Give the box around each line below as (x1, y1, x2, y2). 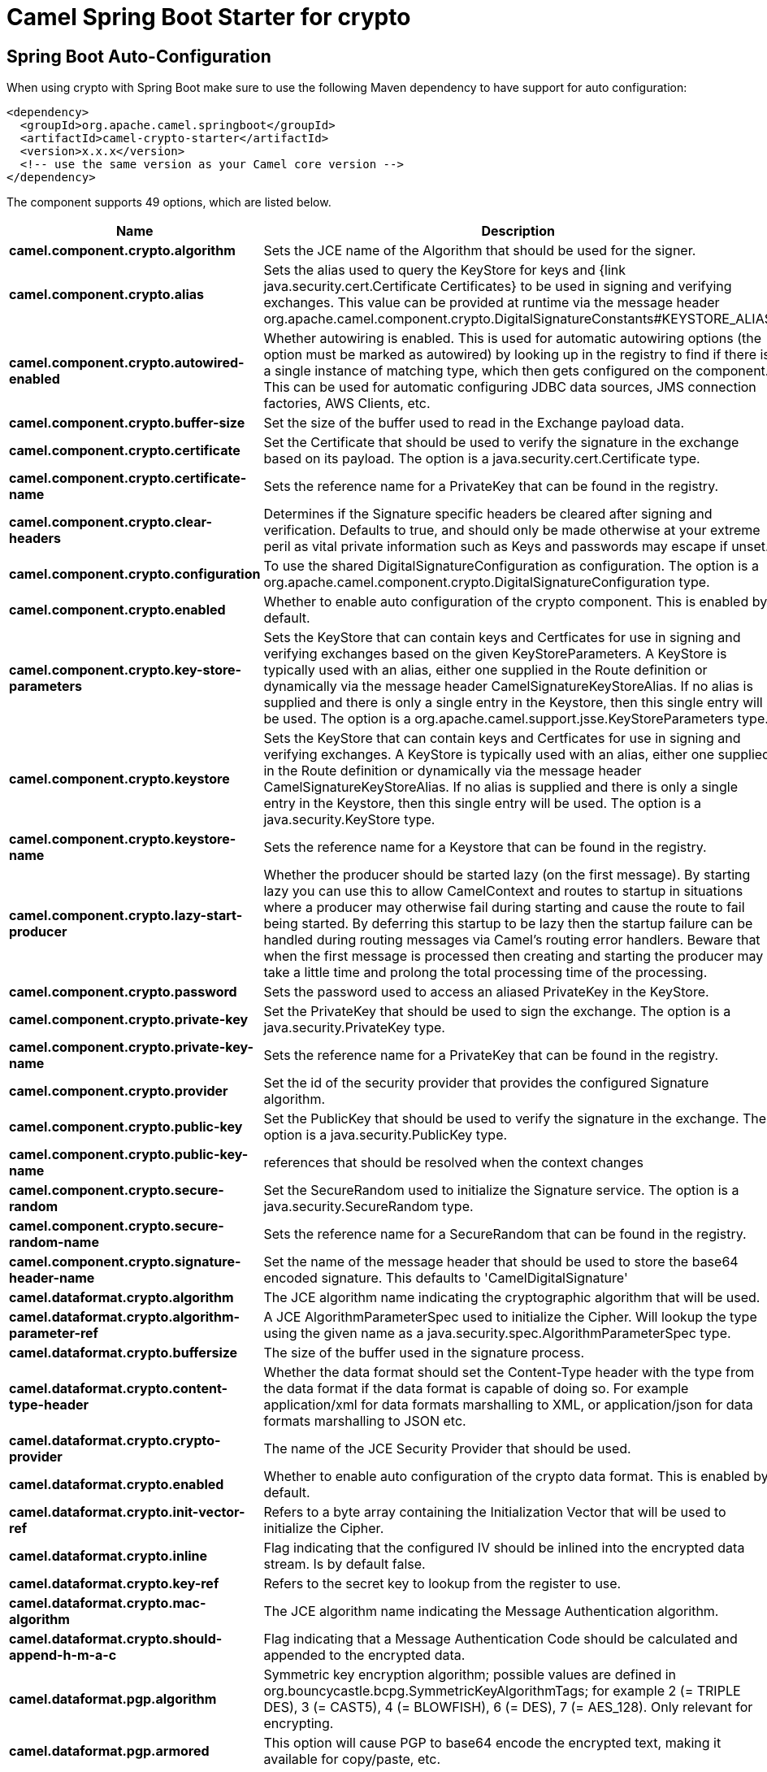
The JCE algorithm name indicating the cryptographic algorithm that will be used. (263, 1289, 760, 1306)
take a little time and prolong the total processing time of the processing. (263, 964, 708, 981)
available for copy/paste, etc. (263, 1751, 441, 1768)
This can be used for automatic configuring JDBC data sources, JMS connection (263, 379, 756, 396)
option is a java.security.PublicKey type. (263, 1127, 508, 1144)
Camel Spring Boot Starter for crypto (6, 3, 411, 31)
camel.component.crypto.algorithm (9, 242, 236, 259)
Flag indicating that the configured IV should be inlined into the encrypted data (263, 1540, 745, 1557)
